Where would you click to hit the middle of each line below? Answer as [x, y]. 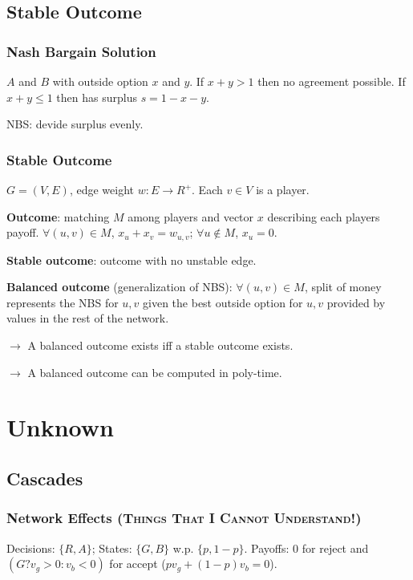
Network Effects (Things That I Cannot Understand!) [184, 518]
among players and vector [191, 216]
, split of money [343, 287]
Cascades [45, 478]
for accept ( [138, 564]
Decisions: [31, 548]
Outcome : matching [58, 216]
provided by [356, 302]
